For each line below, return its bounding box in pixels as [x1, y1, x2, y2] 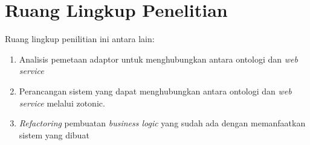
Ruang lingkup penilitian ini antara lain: [5, 32, 155, 45]
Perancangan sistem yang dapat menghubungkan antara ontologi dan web [19, 84, 292, 97]
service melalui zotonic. [19, 96, 105, 109]
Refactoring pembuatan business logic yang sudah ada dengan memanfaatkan [19, 117, 306, 129]
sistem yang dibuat [19, 128, 89, 141]
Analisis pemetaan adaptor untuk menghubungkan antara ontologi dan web [19, 52, 298, 65]
